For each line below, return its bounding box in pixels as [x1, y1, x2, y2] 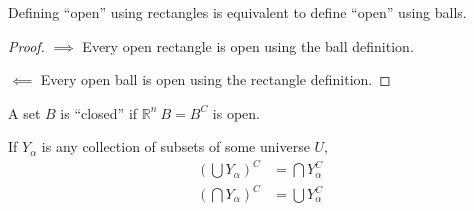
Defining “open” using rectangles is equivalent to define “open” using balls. [8, 2, 467, 22]
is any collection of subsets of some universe [41, 136, 310, 157]
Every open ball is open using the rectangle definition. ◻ [40, 69, 391, 90]
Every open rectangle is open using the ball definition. [82, 35, 414, 56]
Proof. [8, 35, 45, 56]
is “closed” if [60, 102, 138, 123]
